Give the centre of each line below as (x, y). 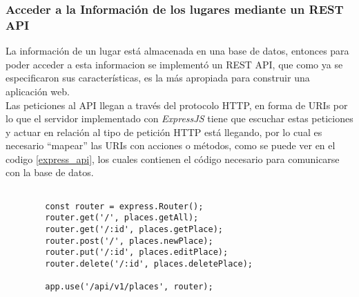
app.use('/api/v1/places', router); (129, 287)
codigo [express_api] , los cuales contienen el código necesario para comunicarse (173, 159)
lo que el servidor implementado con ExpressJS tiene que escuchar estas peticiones (179, 118)
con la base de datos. (50, 172)
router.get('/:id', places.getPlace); (134, 230)
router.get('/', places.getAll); (122, 218)
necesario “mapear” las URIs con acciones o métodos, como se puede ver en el (171, 145)
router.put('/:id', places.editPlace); (137, 252)
